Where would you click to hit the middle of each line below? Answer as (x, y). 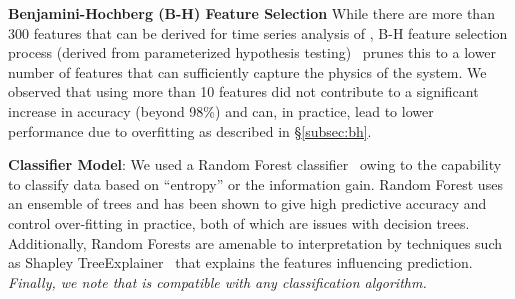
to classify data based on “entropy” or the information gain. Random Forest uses (255, 183)
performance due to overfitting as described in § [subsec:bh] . (190, 130)
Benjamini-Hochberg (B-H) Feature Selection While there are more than (251, 13)
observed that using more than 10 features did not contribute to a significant (243, 91)
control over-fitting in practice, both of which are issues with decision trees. (239, 222)
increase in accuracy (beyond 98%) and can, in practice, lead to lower (221, 110)
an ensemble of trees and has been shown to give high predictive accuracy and (247, 203)
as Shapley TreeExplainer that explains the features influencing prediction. (240, 262)
